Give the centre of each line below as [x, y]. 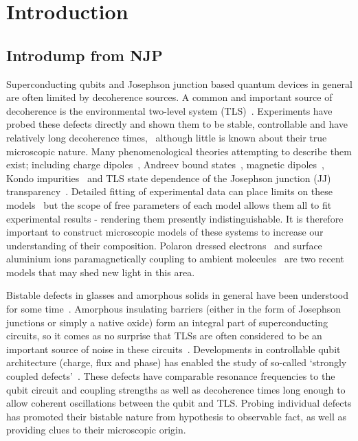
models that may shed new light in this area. [101, 272]
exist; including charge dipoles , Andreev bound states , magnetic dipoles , [165, 165]
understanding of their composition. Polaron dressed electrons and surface [164, 245]
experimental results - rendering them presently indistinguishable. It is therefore [175, 218]
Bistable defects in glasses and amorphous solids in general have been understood [177, 295]
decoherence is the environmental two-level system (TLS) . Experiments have [169, 110]
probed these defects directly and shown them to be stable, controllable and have [177, 124]
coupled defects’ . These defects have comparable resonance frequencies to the [171, 376]
